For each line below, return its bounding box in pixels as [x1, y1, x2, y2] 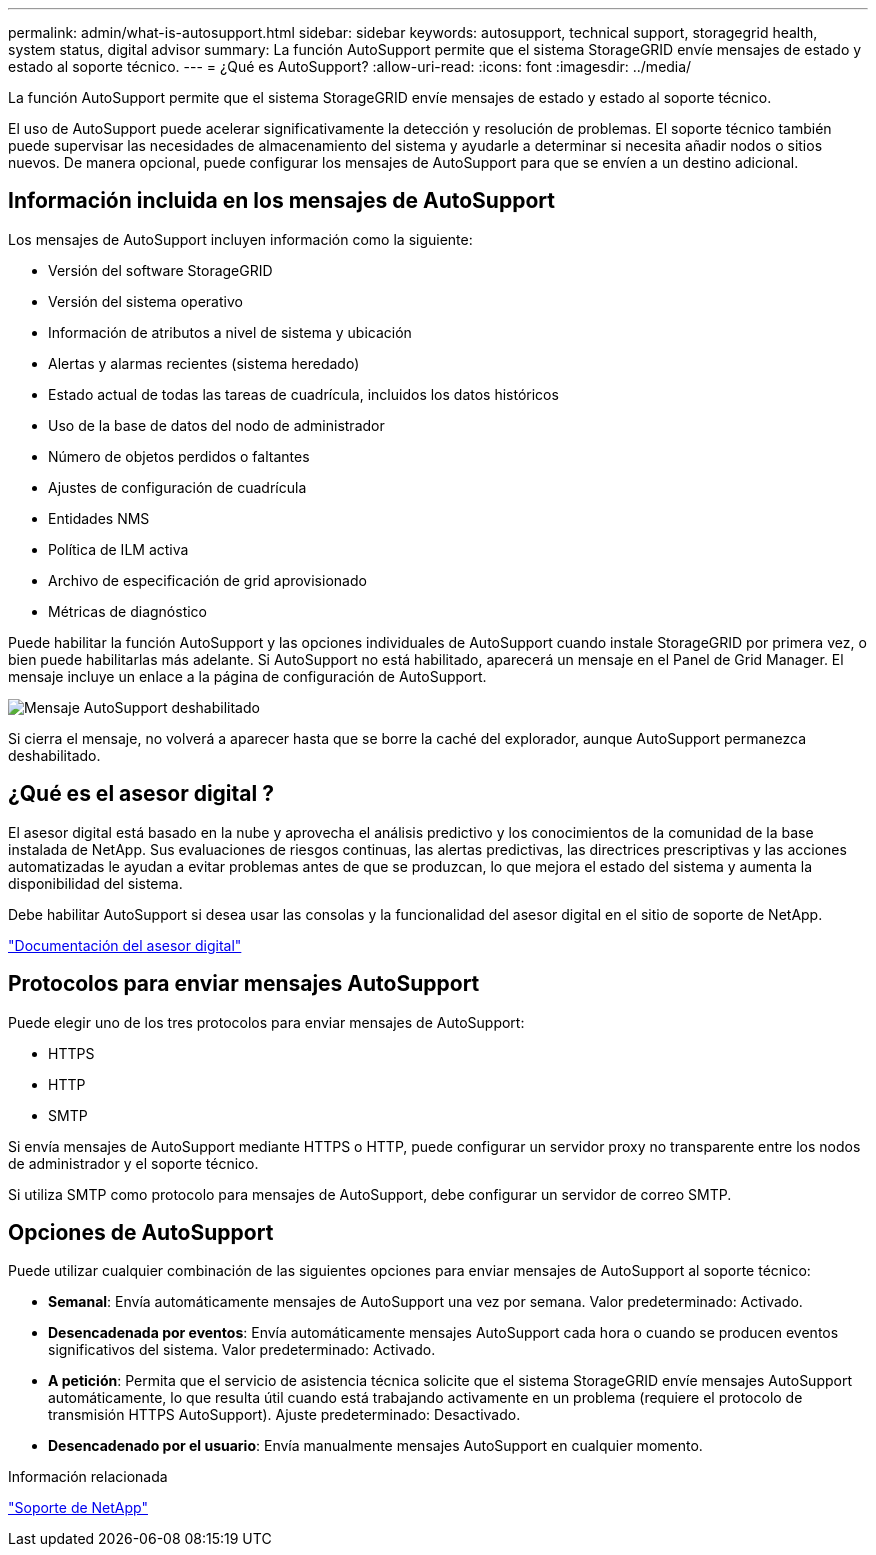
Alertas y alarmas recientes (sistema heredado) [48, 354, 360, 372]
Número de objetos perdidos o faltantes [48, 447, 310, 465]
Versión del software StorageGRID [48, 261, 273, 279]
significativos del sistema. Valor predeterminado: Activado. [48, 1341, 436, 1359]
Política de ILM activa [48, 540, 189, 558]
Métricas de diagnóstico [48, 602, 208, 620]
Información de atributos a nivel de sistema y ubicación [48, 323, 412, 341]
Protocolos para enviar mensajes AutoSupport [8, 971, 480, 997]
